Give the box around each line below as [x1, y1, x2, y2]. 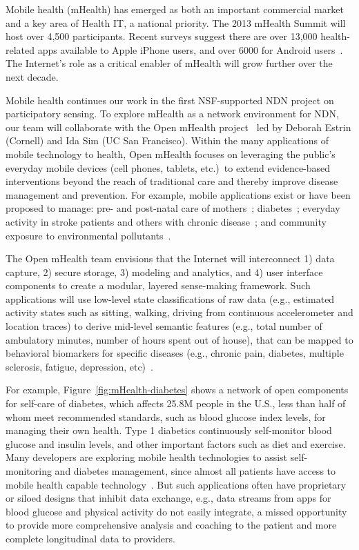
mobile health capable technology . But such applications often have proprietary [6, 477, 347, 491]
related [6, 42, 35, 57]
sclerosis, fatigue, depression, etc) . [6, 359, 153, 373]
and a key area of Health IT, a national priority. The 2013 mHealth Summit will [6, 15, 346, 30]
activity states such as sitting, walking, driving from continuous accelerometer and [6, 305, 353, 320]
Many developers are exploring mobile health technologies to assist [6, 450, 288, 464]
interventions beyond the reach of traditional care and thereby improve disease [6, 174, 338, 188]
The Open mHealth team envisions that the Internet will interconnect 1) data [6, 251, 335, 266]
